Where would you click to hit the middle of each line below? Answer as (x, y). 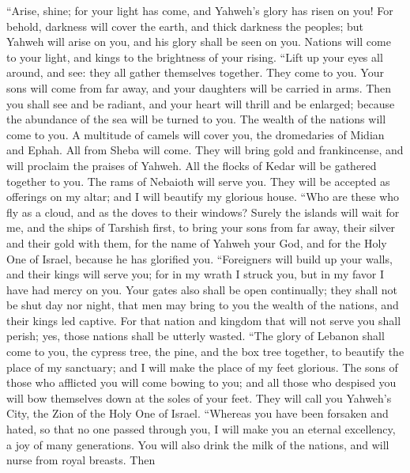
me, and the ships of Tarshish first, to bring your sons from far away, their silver (201, 227)
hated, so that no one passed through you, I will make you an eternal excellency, (201, 429)
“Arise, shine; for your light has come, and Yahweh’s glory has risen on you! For (200, 10)
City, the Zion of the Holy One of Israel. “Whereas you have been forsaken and (197, 413)
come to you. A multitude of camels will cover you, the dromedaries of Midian (196, 134)
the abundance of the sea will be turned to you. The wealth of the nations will (196, 119)
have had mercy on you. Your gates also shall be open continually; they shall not (202, 289)
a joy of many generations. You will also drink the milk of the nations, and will (198, 444)
